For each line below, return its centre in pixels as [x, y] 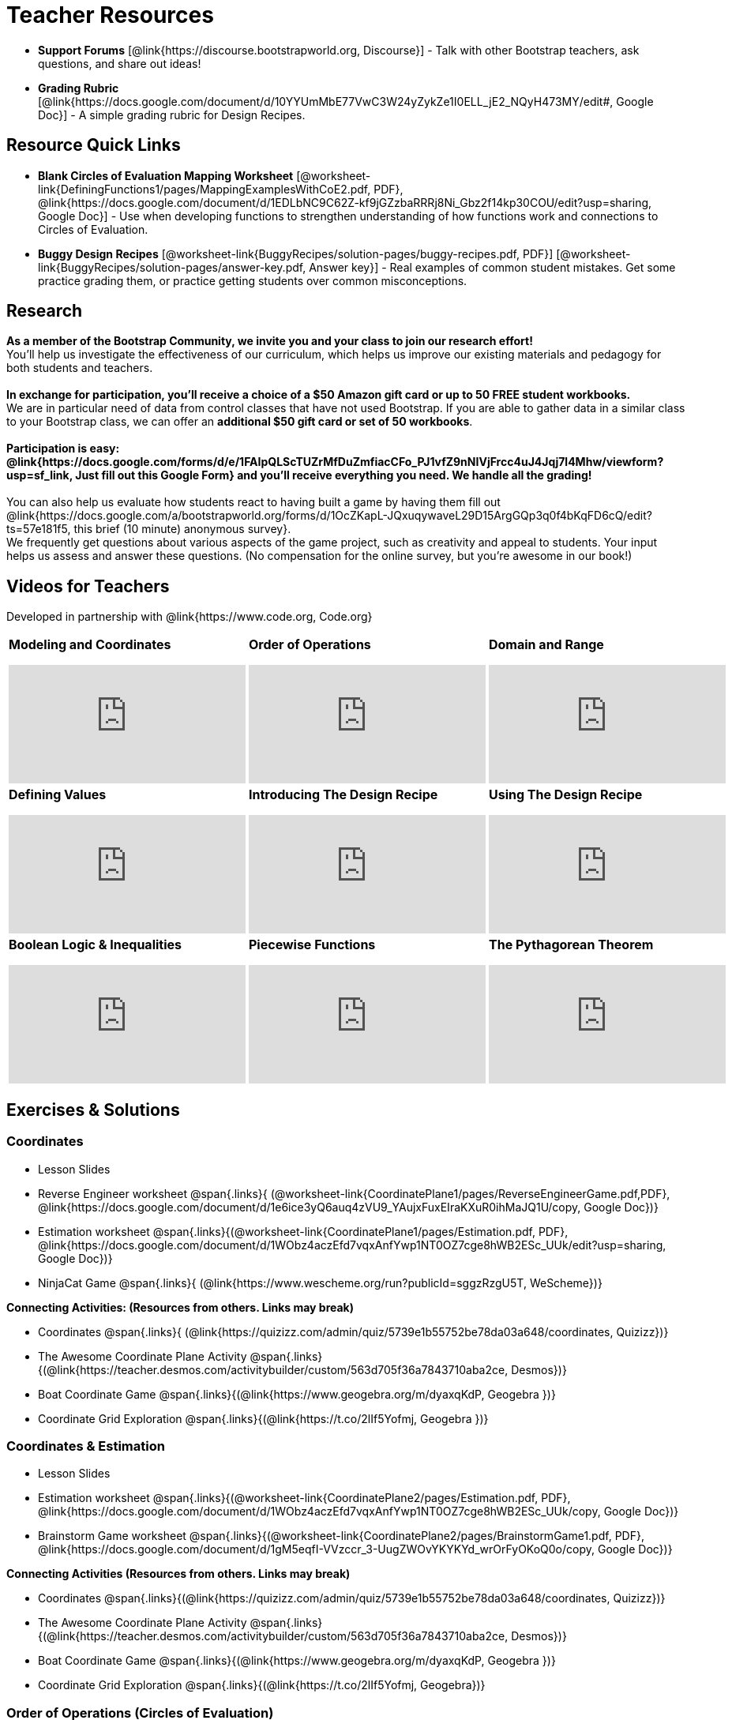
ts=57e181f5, [39, 529]
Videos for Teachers [88, 586]
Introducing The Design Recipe [343, 795]
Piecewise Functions [312, 945]
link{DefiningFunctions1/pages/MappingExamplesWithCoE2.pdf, [205, 189]
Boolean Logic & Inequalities [95, 945]
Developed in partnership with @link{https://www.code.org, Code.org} [190, 617]
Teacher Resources [110, 15]
